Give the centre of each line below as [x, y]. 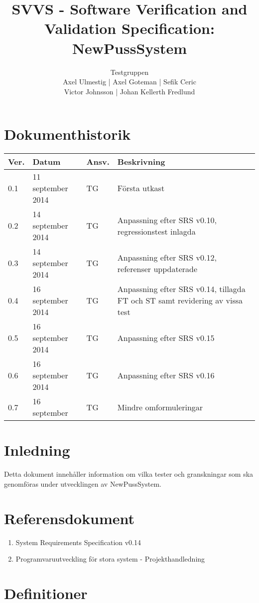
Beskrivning [141, 162]
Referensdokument [69, 518]
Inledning [37, 450]
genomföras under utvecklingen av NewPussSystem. [83, 483]
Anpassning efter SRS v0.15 [166, 338]
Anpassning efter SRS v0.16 [166, 375]
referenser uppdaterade [157, 269]
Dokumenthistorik [67, 134]
